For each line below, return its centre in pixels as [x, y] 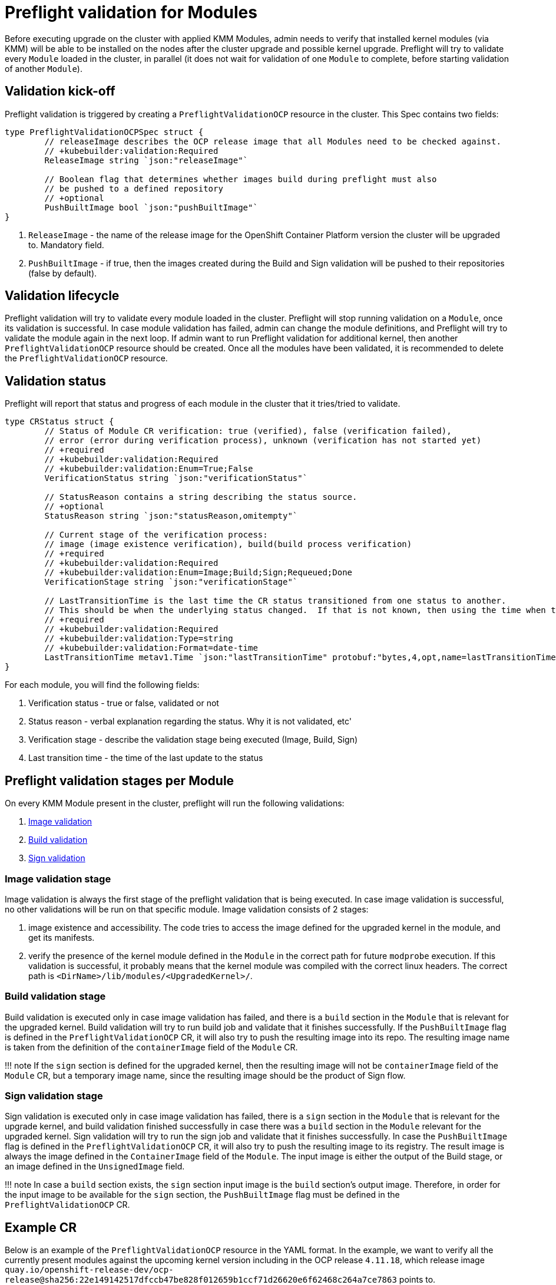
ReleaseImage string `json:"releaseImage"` [146, 160]
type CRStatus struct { [59, 422]
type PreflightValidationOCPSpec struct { [104, 132]
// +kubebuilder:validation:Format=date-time [151, 648]
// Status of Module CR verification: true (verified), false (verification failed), [248, 431]
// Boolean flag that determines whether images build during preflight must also [241, 179]
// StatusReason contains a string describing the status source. [201, 497]
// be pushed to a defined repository [134, 188]
